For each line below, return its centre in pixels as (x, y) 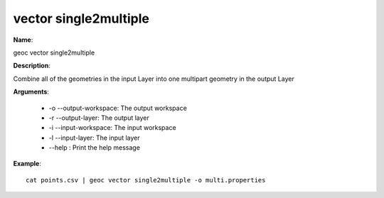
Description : (32, 66)
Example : (27, 164)
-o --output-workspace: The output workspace (118, 108)
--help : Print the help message (94, 148)
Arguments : (31, 92)
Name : (23, 40)
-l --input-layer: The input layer (94, 138)
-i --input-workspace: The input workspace (113, 128)
